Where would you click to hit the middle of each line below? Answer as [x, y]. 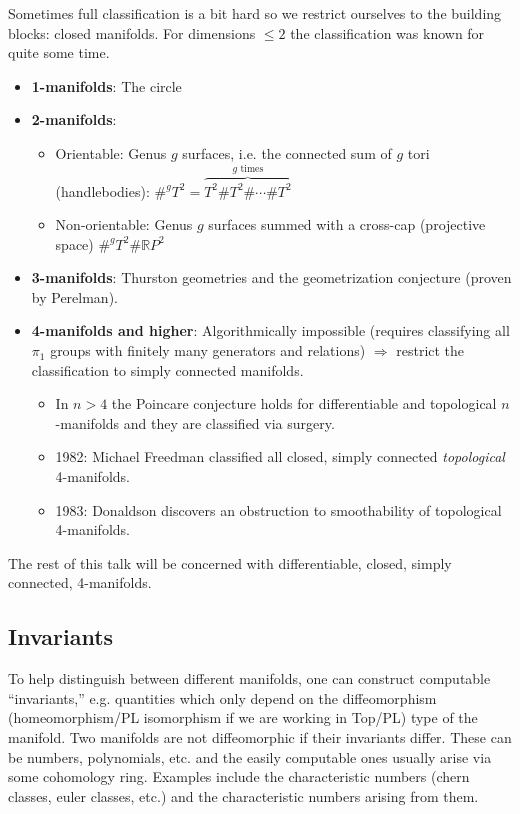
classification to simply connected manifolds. [167, 369]
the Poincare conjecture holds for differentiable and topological [304, 403]
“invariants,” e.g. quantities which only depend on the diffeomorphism [222, 697]
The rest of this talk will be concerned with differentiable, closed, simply [230, 562]
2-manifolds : [74, 119]
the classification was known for [387, 32]
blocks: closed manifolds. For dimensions [132, 32]
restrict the [430, 350]
